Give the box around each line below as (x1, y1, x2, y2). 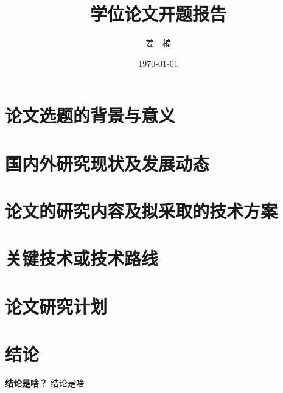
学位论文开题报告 (89, 1, 226, 26)
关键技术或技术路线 (5, 246, 159, 271)
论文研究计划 (5, 293, 108, 318)
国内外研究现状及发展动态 (5, 150, 210, 175)
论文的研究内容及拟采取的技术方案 (5, 198, 278, 223)
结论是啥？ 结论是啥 (5, 377, 85, 389)
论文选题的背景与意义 (5, 103, 176, 128)
